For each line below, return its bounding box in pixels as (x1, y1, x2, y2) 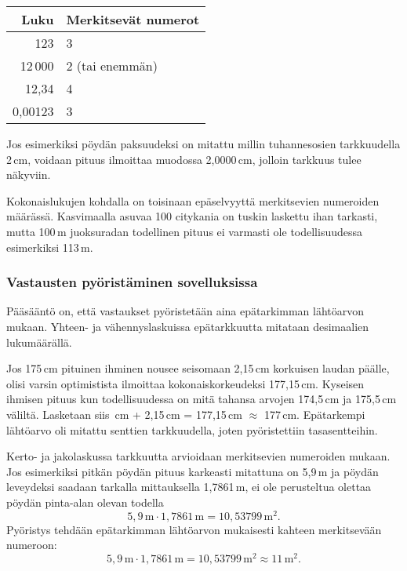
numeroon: (6, 536, 57, 553)
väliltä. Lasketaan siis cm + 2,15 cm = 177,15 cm (6, 406, 242, 422)
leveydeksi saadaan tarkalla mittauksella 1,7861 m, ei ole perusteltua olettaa (6, 478, 372, 495)
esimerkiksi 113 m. (6, 238, 93, 255)
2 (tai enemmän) (66, 56, 158, 75)
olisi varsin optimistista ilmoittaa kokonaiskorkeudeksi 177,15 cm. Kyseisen (6, 375, 365, 391)
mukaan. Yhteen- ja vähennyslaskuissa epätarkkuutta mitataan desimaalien (6, 318, 369, 334)
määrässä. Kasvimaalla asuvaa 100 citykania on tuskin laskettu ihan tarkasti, (6, 208, 378, 224)
